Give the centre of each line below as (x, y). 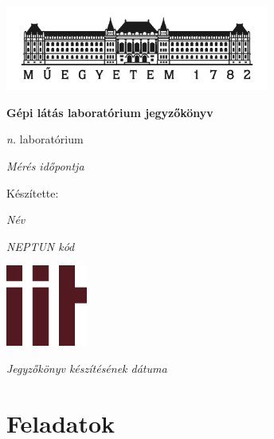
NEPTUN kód (41, 246)
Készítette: (33, 192)
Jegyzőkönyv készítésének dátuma (87, 368)
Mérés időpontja (45, 166)
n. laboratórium (45, 139)
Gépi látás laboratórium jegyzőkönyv (110, 112)
